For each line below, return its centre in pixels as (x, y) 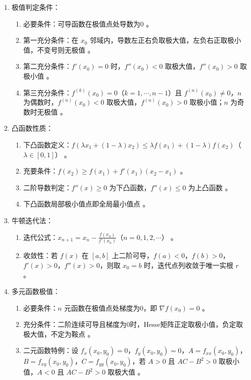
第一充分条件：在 (51, 40)
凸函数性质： (32, 128)
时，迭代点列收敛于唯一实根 (188, 265)
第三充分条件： (47, 92)
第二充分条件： (47, 66)
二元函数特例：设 (51, 350)
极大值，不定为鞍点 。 (59, 334)
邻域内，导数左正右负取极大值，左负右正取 (158, 40)
